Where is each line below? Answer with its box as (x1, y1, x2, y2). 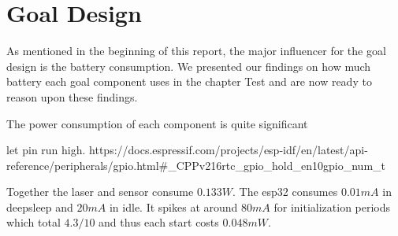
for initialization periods (273, 198, 391, 215)
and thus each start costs (99, 214, 219, 230)
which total (6, 214, 61, 230)
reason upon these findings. (6, 88, 138, 105)
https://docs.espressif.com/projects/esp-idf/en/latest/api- (89, 142, 368, 158)
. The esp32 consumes (232, 183, 338, 200)
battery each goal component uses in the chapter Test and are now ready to (6, 73, 372, 90)
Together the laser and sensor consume (6, 183, 194, 200)
